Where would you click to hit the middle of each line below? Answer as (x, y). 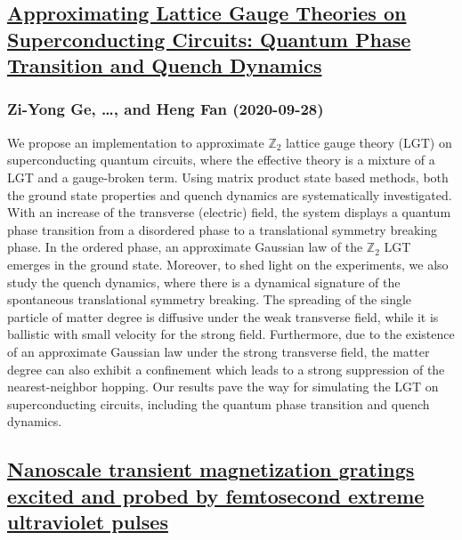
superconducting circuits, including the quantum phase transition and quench (219, 403)
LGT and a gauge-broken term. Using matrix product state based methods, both (228, 177)
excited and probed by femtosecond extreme (216, 495)
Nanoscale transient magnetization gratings (211, 469)
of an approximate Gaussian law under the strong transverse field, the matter (219, 351)
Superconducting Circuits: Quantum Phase (209, 39)
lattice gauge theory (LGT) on (369, 142)
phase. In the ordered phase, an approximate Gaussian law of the (185, 247)
